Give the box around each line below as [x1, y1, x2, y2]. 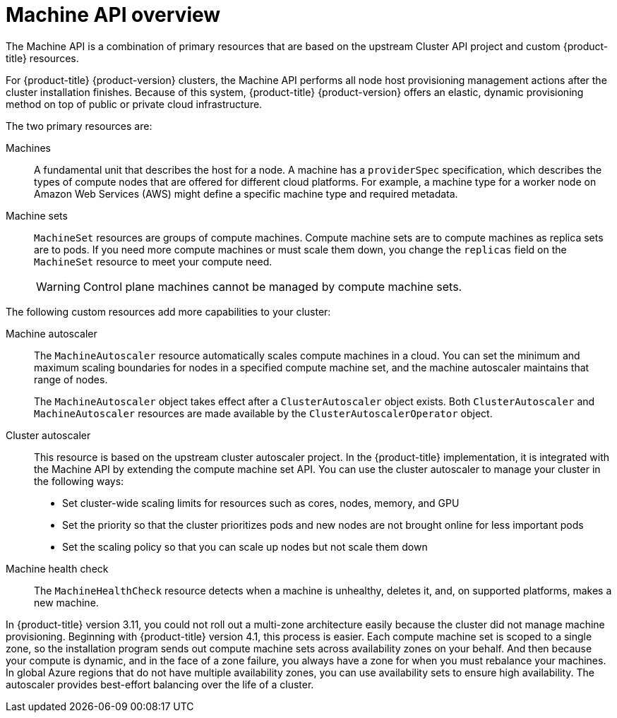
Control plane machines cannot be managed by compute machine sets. [83, 279, 462, 294]
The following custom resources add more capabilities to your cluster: [6, 305, 331, 318]
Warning [36, 279, 80, 294]
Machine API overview [6, 3, 221, 27]
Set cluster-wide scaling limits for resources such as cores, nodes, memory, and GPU [62, 496, 460, 509]
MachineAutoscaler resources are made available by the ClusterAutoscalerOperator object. [34, 407, 493, 419]
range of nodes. [34, 373, 108, 385]
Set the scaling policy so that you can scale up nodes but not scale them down [62, 540, 428, 553]
